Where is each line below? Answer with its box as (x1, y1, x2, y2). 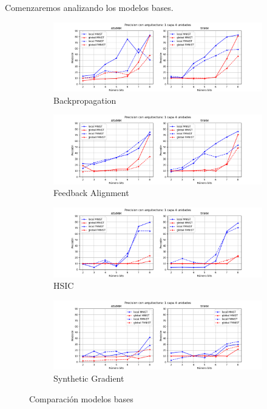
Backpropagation (53, 93, 117, 106)
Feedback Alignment (53, 186, 129, 199)
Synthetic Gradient (53, 371, 124, 384)
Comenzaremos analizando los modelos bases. (5, 1, 174, 13)
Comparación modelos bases (29, 392, 133, 405)
